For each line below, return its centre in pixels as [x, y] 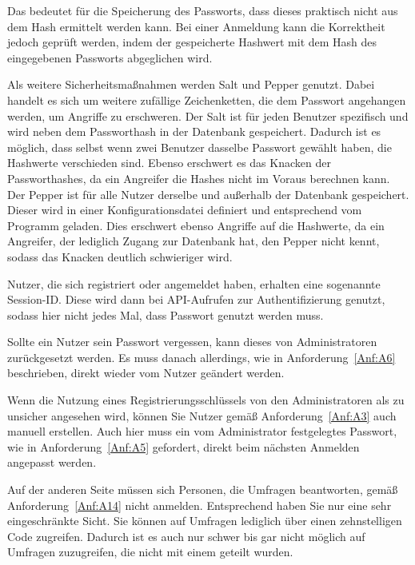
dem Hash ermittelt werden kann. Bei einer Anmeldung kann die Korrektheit [196, 26]
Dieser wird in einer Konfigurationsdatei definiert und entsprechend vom [185, 210]
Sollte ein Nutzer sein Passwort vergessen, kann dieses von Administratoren [192, 342]
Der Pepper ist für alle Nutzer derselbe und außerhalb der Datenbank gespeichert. [208, 194]
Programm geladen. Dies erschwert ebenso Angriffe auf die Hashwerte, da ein [196, 225]
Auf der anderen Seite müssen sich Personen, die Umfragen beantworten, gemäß [203, 489]
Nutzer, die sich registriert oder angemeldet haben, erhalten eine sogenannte [194, 283]
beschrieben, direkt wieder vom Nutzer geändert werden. [146, 373]
